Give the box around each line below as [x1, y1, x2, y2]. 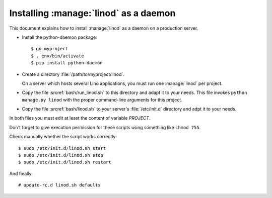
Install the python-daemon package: [22, 34, 98, 40]
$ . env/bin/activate [31, 53, 84, 59]
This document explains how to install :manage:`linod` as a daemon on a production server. [9, 25, 198, 31]
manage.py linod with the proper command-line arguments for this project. [22, 96, 182, 103]
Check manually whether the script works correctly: [9, 134, 117, 140]
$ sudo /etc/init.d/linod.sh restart [18, 159, 112, 165]
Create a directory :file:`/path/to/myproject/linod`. [22, 71, 124, 77]
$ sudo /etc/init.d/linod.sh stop [18, 152, 103, 158]
